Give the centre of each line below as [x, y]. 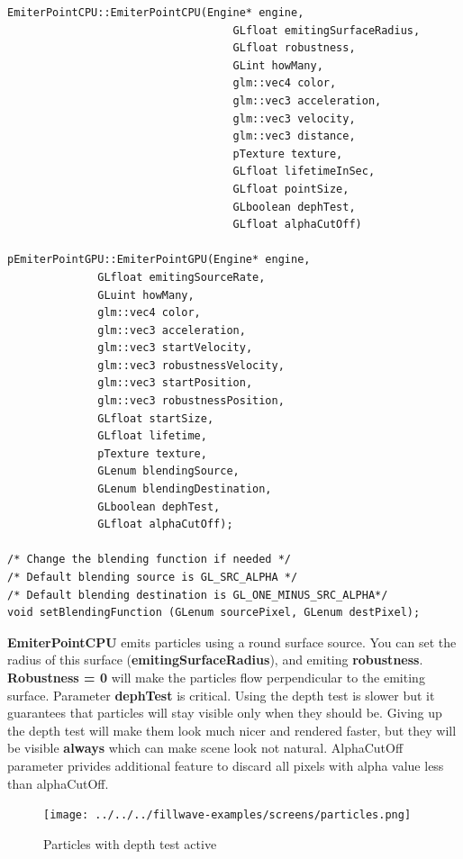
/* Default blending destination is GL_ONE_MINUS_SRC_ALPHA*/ [198, 595]
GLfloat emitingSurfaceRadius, [327, 30]
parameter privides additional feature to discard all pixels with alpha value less [226, 765]
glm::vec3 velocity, [294, 118]
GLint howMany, [278, 65]
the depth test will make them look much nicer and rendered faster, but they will [232, 730]
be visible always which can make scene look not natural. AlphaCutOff [205, 748]
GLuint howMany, [146, 295]
